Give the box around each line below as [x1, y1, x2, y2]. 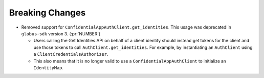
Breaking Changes [9, 7, 86, 18]
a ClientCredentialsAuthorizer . [33, 51, 109, 57]
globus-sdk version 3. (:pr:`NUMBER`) [21, 31, 101, 36]
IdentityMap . [33, 64, 64, 70]
